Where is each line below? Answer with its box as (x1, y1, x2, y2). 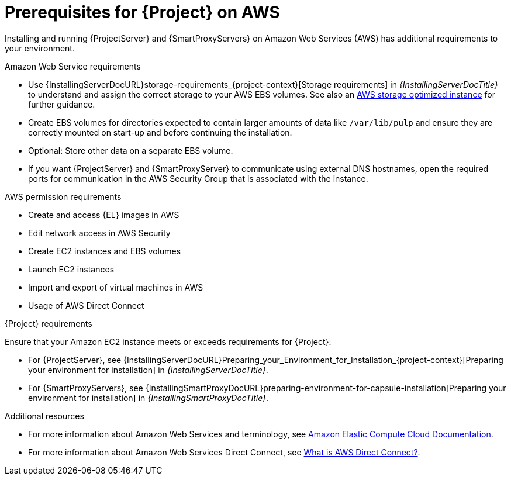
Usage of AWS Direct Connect (28, 300, 144, 310)
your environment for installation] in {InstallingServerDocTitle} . (28, 364, 268, 375)
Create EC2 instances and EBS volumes (28, 246, 181, 256)
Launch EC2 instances (28, 264, 115, 274)
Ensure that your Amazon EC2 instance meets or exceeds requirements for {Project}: (5, 336, 332, 347)
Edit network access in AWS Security (28, 227, 171, 238)
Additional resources (5, 410, 84, 421)
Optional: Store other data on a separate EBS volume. (28, 145, 233, 156)
